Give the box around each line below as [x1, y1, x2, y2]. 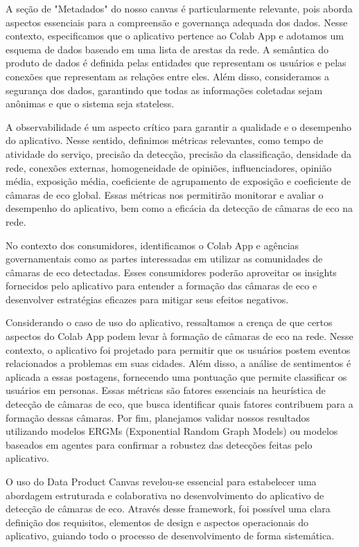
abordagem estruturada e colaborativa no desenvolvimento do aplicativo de [6, 487, 324, 502]
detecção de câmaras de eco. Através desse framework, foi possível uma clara [6, 501, 331, 516]
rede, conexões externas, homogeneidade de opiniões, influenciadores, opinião [6, 160, 332, 174]
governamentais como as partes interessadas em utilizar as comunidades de [6, 251, 323, 266]
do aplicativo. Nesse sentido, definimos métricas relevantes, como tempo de [6, 133, 324, 147]
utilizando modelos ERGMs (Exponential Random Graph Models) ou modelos [6, 424, 338, 438]
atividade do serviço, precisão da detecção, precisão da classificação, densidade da [6, 146, 352, 161]
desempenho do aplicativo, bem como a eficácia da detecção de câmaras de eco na [6, 201, 353, 215]
